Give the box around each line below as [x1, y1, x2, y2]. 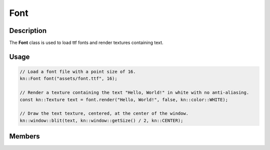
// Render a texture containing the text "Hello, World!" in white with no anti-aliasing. [19, 90, 249, 96]
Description [9, 26, 47, 35]
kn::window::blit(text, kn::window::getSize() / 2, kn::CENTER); [19, 118, 183, 123]
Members [9, 132, 40, 141]
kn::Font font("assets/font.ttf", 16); [19, 76, 117, 82]
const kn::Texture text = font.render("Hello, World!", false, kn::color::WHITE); [19, 97, 228, 102]
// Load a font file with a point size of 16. [19, 69, 136, 75]
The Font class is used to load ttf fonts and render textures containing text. [9, 40, 163, 46]
